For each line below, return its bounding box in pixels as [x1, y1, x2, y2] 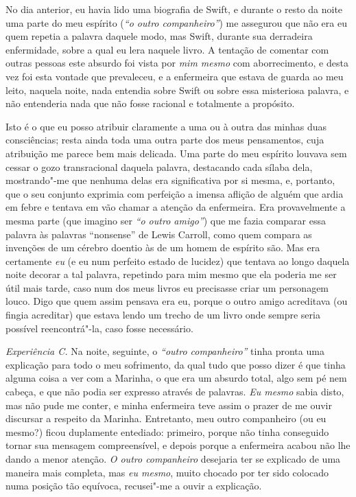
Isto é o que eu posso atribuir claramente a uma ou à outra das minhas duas [5, 119, 327, 133]
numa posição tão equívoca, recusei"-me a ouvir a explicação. [5, 478, 262, 493]
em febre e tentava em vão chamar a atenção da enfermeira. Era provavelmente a [5, 200, 346, 214]
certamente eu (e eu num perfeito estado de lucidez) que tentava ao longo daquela [5, 253, 350, 268]
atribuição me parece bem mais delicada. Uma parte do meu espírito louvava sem [5, 146, 347, 160]
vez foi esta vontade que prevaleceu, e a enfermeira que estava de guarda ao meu [5, 69, 344, 83]
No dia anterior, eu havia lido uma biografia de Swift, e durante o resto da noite [5, 2, 343, 16]
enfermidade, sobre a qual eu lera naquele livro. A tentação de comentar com [5, 42, 329, 56]
